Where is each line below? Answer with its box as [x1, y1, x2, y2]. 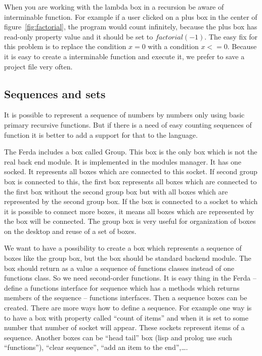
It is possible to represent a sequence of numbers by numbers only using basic [4, 109, 245, 120]
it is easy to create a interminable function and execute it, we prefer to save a [4, 51, 245, 61]
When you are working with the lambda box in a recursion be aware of [4, 2, 224, 12]
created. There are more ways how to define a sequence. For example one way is [4, 302, 252, 313]
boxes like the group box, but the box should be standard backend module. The [4, 253, 251, 263]
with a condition [148, 41, 199, 52]
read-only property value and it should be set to [4, 31, 153, 42]
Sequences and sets [4, 86, 106, 101]
